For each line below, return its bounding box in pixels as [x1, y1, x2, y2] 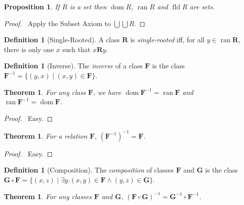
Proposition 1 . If [4, 1, 60, 11]
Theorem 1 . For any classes [4, 191, 92, 201]
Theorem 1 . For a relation [4, 130, 87, 141]
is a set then [70, 1, 107, 11]
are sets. [190, 1, 215, 11]
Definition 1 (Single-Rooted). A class [4, 34, 120, 45]
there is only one [4, 44, 54, 54]
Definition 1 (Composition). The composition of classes [4, 165, 174, 175]
